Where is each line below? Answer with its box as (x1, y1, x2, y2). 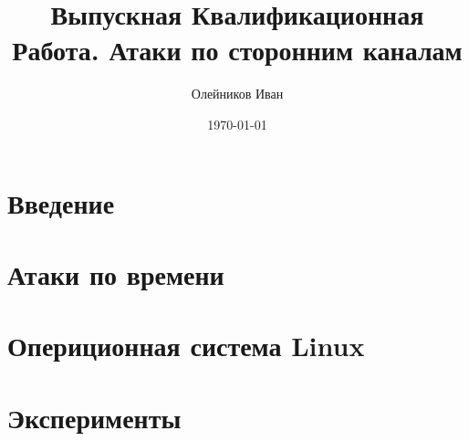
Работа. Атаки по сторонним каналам (12, 31, 463, 68)
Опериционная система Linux (7, 327, 365, 364)
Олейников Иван (191, 84, 284, 103)
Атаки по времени (7, 255, 224, 292)
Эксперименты (7, 398, 182, 436)
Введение (7, 184, 115, 221)
